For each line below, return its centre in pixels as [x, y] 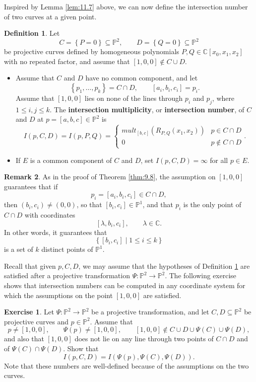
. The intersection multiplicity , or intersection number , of [147, 109]
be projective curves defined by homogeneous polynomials [92, 51]
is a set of [19, 249]
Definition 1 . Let [32, 33]
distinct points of [67, 249]
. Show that [81, 348]
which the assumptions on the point [59, 295]
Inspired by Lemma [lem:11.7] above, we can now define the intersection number [126, 6]
